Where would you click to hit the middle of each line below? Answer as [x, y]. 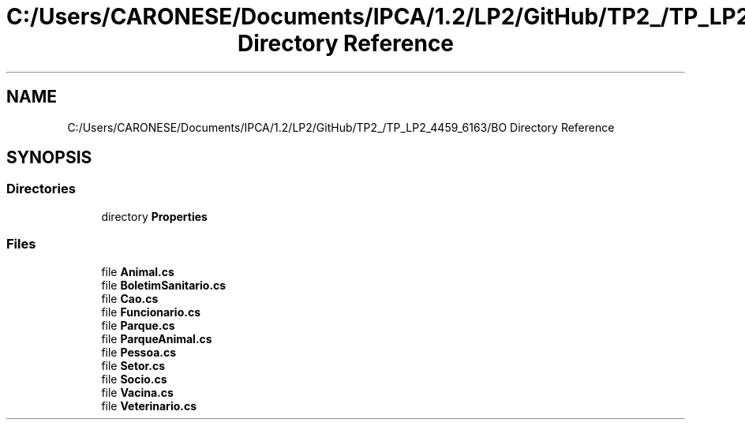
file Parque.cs [138, 325]
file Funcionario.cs [151, 312]
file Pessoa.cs [139, 352]
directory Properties [154, 216]
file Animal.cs [138, 271]
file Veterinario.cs [149, 405]
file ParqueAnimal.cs [157, 338]
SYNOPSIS [49, 158]
